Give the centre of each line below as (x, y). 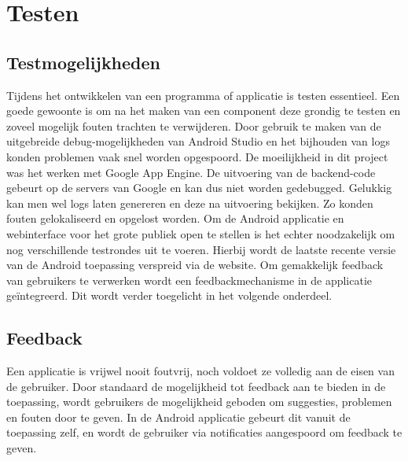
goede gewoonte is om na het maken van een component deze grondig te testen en (204, 111)
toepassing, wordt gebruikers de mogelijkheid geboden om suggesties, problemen (199, 402)
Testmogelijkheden (84, 62)
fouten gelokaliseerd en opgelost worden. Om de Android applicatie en (175, 218)
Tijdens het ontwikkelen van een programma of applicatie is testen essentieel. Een (203, 95)
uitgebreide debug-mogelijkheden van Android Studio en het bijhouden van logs (198, 141)
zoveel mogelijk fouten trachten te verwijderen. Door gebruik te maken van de (194, 125)
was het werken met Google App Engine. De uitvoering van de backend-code (191, 172)
